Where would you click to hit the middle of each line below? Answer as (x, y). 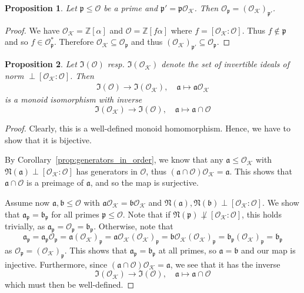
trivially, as (25, 226)
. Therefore (74, 42)
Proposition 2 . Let (41, 64)
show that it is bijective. (48, 139)
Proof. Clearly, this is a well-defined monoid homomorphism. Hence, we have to (148, 128)
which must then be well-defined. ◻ (70, 284)
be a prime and (131, 8)
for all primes (75, 214)
